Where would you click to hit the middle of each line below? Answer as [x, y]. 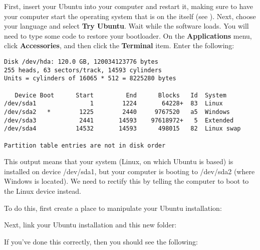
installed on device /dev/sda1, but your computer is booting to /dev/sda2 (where [129, 171]
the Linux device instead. [43, 191]
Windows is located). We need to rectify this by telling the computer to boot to [126, 181]
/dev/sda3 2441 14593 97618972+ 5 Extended [119, 120]
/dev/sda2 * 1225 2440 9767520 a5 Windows [117, 112]
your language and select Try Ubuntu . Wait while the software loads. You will [126, 26]
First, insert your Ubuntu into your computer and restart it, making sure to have [129, 6]
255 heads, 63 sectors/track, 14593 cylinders [83, 70]
